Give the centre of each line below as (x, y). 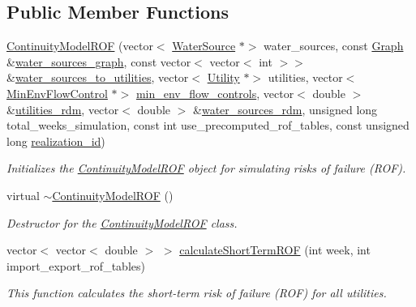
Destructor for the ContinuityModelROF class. (122, 222)
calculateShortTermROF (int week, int (275, 250)
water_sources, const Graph (334, 46)
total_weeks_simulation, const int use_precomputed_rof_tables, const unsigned (208, 125)
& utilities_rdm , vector (63, 109)
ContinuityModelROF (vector (80, 46)
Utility (223, 77)
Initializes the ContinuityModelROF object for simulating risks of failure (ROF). (206, 168)
